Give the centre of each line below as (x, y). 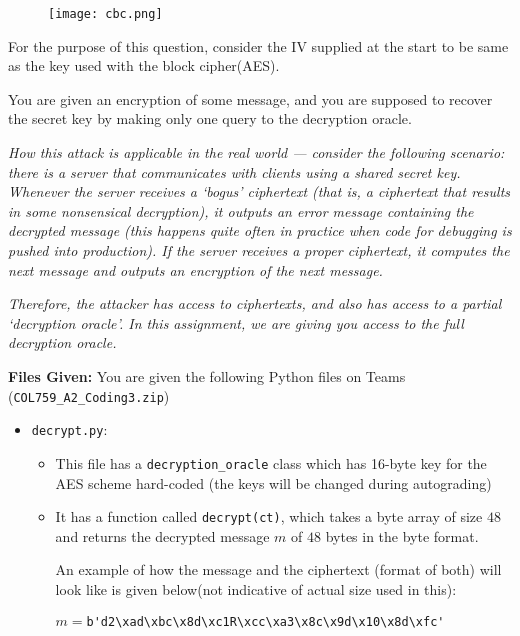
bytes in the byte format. (402, 535)
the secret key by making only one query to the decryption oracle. (210, 118)
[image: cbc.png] (105, 14)
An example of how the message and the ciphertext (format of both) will (278, 569)
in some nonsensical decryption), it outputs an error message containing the (241, 210)
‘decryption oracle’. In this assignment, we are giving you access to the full (236, 322)
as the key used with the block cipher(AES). (144, 65)
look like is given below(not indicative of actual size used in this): (256, 588)
